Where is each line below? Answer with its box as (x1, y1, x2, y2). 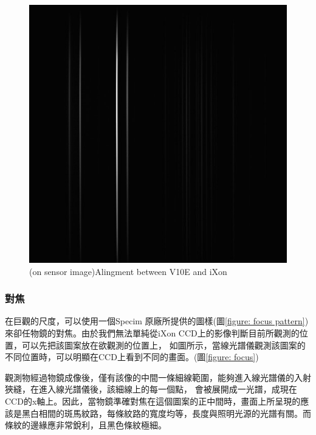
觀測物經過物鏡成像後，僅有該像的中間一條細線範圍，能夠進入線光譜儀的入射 (5, 371, 311, 383)
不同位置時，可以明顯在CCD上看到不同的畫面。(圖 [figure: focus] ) (5, 350, 259, 363)
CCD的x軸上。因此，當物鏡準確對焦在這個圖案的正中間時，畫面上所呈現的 (5, 394, 301, 407)
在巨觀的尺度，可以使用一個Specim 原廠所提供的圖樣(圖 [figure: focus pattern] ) (5, 315, 309, 327)
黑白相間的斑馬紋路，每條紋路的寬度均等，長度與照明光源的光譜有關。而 (21, 406, 311, 419)
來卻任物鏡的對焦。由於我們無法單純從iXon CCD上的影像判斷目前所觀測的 (5, 327, 300, 339)
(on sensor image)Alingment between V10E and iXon (29, 265, 227, 277)
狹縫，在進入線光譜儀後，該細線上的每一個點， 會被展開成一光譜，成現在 (5, 383, 297, 395)
